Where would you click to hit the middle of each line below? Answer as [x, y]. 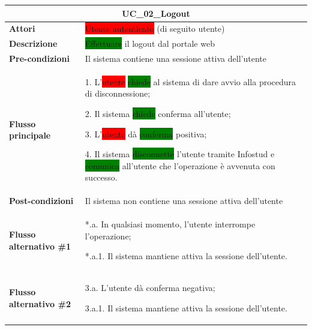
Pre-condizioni [40, 58]
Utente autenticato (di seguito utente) [155, 28]
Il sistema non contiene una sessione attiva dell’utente [184, 201]
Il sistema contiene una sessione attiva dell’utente [175, 58]
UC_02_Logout [156, 13]
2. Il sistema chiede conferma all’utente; [158, 114]
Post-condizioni [41, 201]
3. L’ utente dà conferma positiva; [146, 133]
